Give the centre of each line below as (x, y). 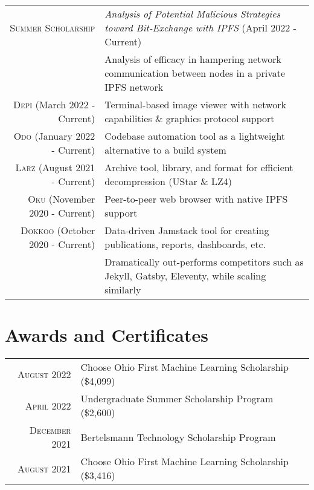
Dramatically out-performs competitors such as (204, 262)
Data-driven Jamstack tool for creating (187, 230)
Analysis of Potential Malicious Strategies (193, 14)
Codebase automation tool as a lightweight (195, 136)
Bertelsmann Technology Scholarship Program (178, 437)
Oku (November (62, 199)
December (50, 430)
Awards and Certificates (107, 335)
